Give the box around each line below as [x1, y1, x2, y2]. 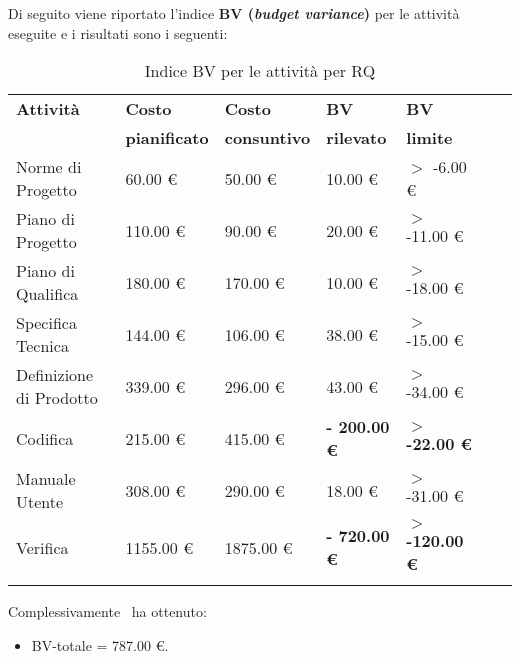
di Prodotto [16, 386, 98, 410]
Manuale [16, 467, 76, 491]
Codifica [16, 426, 74, 450]
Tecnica [16, 334, 69, 358]
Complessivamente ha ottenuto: [8, 601, 207, 622]
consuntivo [224, 126, 311, 150]
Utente [16, 490, 64, 514]
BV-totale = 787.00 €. [31, 634, 169, 655]
